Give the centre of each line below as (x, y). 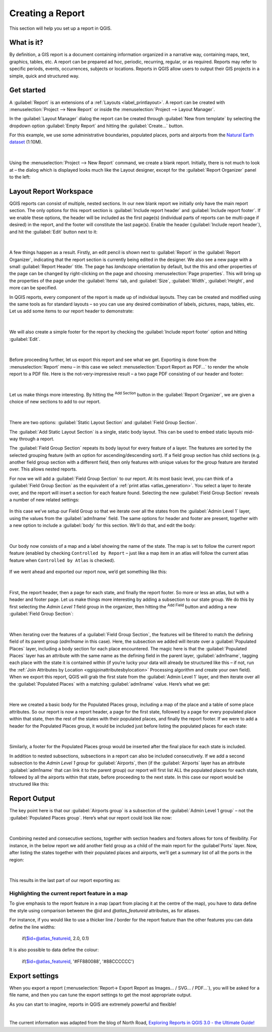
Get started (27, 90)
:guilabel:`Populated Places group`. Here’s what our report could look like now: (91, 817)
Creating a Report (47, 13)
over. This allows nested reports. (43, 469)
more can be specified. (33, 288)
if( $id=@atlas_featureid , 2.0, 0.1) (55, 939)
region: (17, 860)
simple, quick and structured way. (45, 76)
